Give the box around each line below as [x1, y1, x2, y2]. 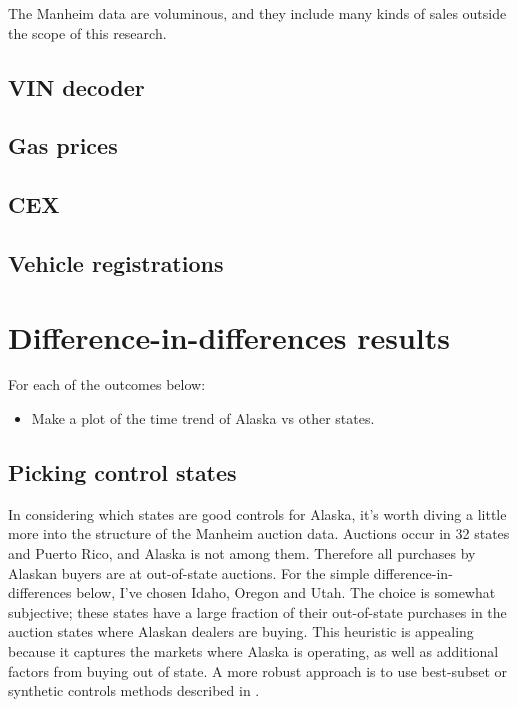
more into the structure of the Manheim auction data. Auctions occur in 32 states [8, 523, 510, 544]
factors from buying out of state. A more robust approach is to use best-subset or [8, 660, 507, 681]
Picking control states [8, 457, 237, 488]
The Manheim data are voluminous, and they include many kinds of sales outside [8, 3, 507, 23]
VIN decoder [8, 71, 145, 102]
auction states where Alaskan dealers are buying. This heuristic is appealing [8, 621, 474, 642]
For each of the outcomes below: [8, 374, 206, 395]
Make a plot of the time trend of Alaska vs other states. [31, 408, 375, 429]
